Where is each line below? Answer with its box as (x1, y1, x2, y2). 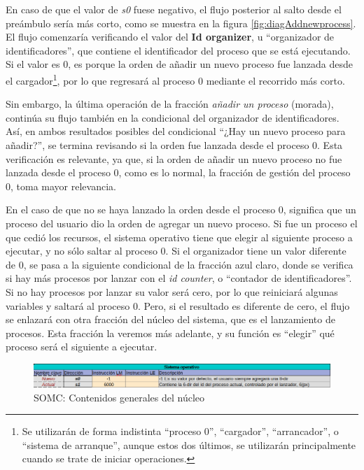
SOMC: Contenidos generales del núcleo (34, 390, 205, 404)
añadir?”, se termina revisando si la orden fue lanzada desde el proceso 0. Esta (6, 138, 343, 152)
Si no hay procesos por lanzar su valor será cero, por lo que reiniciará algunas (6, 284, 338, 299)
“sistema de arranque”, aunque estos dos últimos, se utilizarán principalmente (22, 437, 356, 452)
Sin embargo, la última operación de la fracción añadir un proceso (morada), (6, 97, 334, 111)
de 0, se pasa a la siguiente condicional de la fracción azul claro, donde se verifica (6, 257, 353, 271)
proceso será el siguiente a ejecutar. (6, 339, 157, 354)
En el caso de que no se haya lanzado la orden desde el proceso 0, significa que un (6, 202, 356, 217)
